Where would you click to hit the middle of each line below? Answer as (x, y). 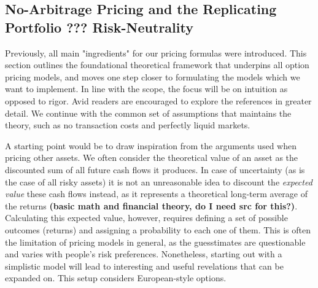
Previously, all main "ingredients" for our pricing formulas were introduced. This (156, 53)
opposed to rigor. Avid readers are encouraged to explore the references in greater (158, 100)
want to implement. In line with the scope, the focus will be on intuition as (146, 89)
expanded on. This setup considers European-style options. (116, 278)
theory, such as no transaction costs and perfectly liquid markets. (128, 125)
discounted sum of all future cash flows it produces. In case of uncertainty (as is (155, 169)
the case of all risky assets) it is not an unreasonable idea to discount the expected (159, 181)
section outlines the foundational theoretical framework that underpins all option (157, 65)
